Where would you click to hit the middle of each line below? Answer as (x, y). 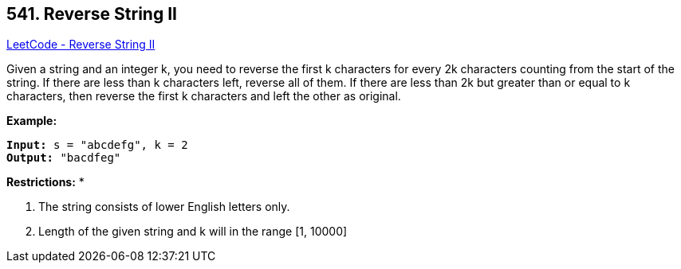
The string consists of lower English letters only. (164, 207)
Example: (32, 121)
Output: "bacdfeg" (64, 158)
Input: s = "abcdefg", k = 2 (97, 145)
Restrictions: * (45, 182)
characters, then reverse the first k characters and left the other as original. (204, 96)
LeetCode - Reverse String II (81, 45)
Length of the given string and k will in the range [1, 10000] (193, 232)
